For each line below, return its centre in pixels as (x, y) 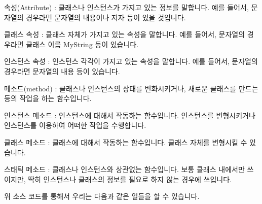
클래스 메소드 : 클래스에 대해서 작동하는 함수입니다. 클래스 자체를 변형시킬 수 (126, 142)
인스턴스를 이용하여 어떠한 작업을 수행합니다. (75, 125)
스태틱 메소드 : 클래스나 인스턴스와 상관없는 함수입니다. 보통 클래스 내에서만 (124, 169)
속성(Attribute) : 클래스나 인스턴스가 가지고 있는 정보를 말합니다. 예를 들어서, (126, 7)
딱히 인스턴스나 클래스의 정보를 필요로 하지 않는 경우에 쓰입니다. (130, 179)
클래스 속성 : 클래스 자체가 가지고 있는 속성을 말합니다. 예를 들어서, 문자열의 (125, 34)
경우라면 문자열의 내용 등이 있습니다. (62, 71)
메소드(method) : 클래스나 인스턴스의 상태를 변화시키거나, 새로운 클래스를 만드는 (131, 88)
